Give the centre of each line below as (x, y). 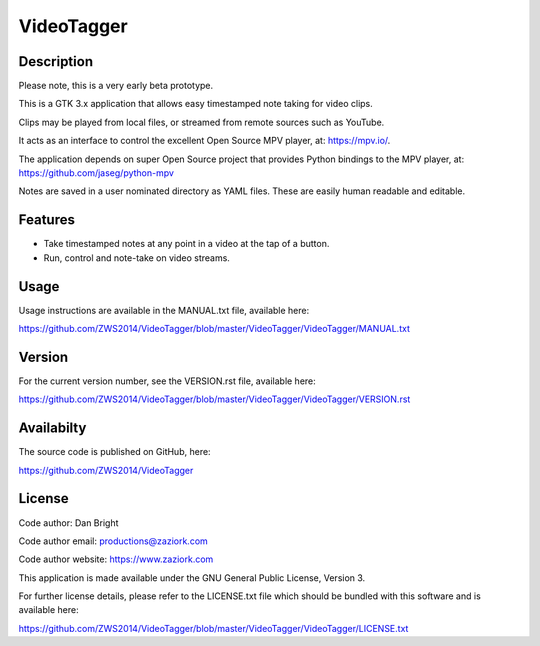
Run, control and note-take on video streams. (136, 257)
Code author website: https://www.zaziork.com (116, 559)
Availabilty (52, 428)
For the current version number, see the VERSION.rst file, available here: (167, 381)
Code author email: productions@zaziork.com (113, 541)
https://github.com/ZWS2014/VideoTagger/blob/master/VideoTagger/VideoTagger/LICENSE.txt (213, 628)
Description (56, 61)
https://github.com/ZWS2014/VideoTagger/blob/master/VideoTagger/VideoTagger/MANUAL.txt (214, 328)
